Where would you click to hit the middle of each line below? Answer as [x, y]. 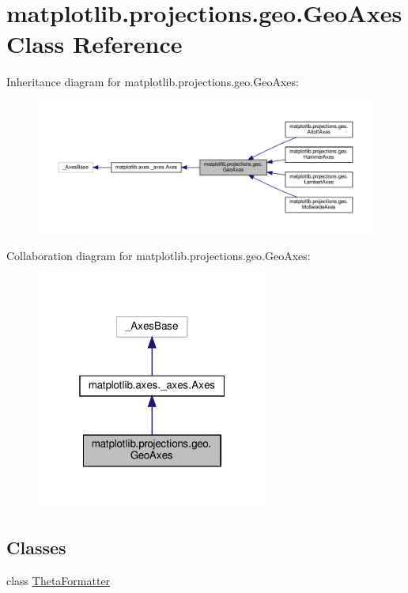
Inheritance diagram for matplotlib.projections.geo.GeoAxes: [153, 82]
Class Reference [94, 44]
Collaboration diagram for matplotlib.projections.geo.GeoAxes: [159, 255]
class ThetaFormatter [59, 581]
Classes [36, 548]
